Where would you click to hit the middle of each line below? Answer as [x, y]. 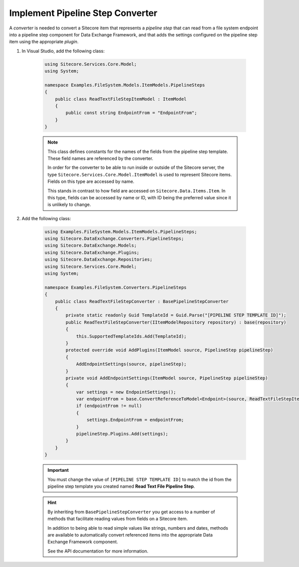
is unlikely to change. [69, 205]
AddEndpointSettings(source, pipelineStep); [131, 364]
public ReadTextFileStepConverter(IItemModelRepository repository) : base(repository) [176, 322]
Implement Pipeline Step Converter [83, 13]
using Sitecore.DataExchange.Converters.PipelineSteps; [114, 239]
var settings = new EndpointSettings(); [126, 392]
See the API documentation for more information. [98, 551]
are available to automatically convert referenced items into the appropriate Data [130, 535]
